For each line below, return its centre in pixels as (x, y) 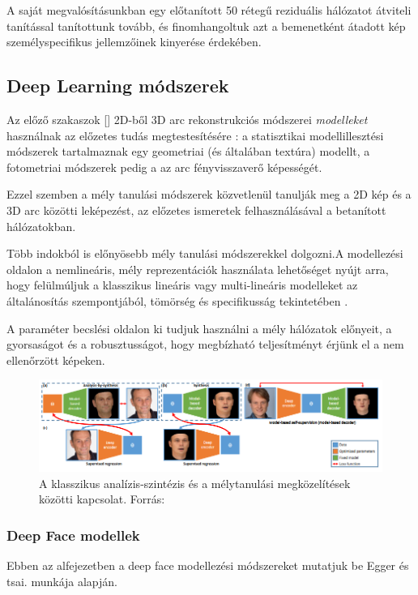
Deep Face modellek (73, 535)
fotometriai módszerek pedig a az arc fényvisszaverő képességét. (164, 167)
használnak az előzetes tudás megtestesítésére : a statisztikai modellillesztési (195, 135)
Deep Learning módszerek (118, 86)
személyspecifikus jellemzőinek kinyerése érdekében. (134, 42)
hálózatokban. (41, 226)
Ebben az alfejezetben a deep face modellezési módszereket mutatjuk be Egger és (208, 565)
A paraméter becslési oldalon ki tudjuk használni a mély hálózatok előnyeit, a (199, 328)
